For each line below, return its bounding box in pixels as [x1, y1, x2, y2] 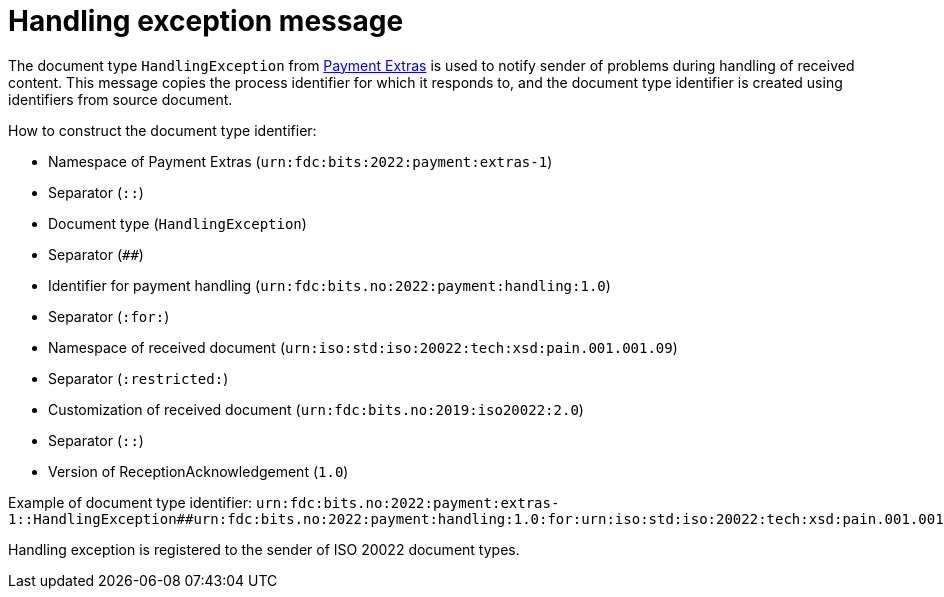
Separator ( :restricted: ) [48, 369, 229, 387]
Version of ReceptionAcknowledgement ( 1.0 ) [48, 462, 349, 480]
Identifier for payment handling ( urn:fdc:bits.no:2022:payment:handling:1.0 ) [48, 276, 611, 294]
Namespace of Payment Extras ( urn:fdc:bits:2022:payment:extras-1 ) [48, 152, 553, 170]
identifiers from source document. [8, 90, 233, 108]
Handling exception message [8, 4, 404, 38]
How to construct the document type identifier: [8, 121, 317, 139]
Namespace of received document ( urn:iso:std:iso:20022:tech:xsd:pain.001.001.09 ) [48, 338, 678, 356]
